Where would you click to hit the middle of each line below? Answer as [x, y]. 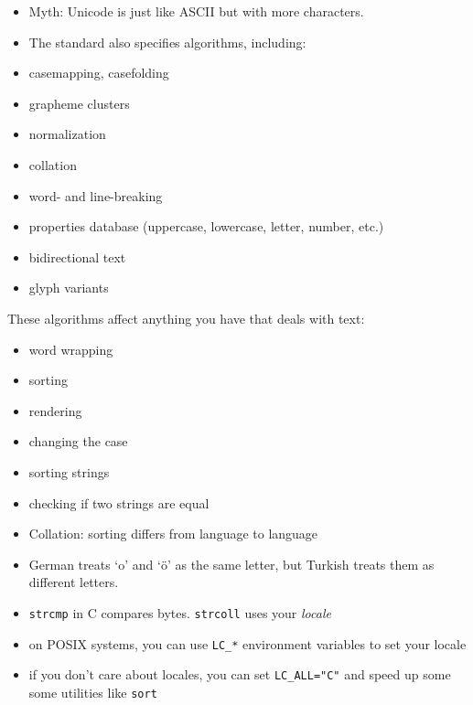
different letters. [74, 582]
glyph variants [69, 288]
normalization [67, 134]
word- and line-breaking [96, 195]
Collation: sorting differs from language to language [173, 534]
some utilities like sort [93, 692]
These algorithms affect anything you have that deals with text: [186, 318]
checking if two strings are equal [119, 502]
